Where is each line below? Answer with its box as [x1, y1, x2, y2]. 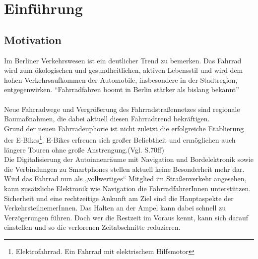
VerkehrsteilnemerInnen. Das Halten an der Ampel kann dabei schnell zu [4, 203, 226, 213]
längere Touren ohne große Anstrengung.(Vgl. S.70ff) [4, 144, 165, 155]
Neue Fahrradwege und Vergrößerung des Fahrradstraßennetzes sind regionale [4, 104, 240, 114]
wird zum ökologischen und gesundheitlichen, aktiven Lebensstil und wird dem [4, 65, 243, 75]
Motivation [4, 32, 62, 47]
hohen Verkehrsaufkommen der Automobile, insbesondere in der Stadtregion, [4, 74, 238, 85]
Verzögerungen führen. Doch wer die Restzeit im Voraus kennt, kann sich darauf [4, 212, 249, 222]
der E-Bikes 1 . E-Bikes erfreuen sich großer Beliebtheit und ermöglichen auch [4, 133, 236, 145]
